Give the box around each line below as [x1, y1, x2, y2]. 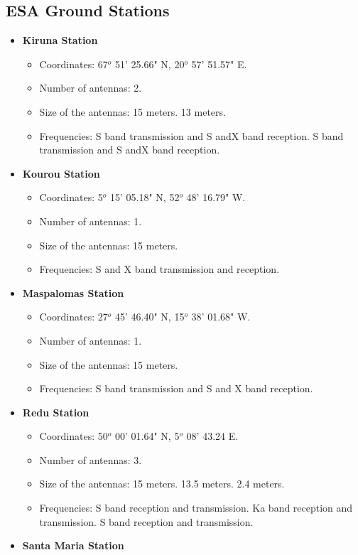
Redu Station [22, 404, 89, 419]
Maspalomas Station [22, 285, 124, 300]
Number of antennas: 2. [39, 80, 142, 95]
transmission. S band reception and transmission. [39, 514, 254, 529]
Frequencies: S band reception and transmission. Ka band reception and [39, 500, 353, 515]
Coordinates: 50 [39, 429, 108, 443]
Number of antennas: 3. [39, 452, 142, 467]
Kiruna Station [22, 33, 98, 48]
